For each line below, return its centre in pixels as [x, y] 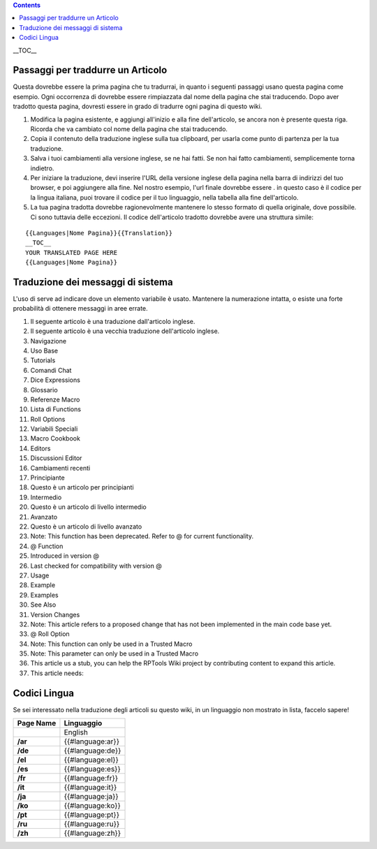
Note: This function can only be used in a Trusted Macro [111, 644]
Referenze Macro [55, 399]
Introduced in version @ [65, 556]
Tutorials [43, 360]
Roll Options [48, 419]
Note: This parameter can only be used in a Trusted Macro [114, 654]
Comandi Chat [51, 370]
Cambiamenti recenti [60, 468]
